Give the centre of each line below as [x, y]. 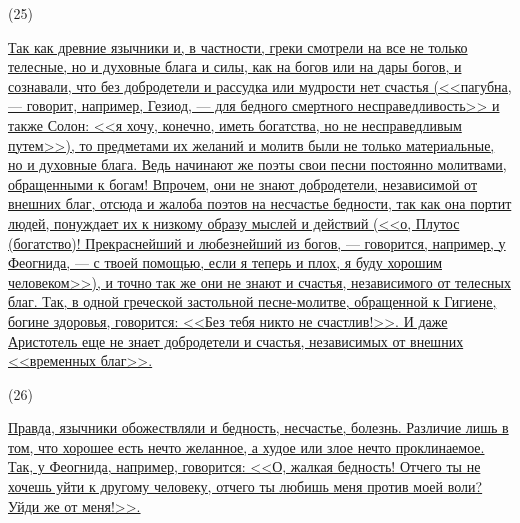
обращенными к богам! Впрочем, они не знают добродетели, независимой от [243, 183]
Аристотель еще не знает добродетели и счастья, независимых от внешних [236, 340]
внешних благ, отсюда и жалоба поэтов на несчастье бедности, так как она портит [260, 203]
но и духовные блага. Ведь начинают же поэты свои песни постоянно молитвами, [257, 164]
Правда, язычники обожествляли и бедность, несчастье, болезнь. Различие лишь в [258, 427]
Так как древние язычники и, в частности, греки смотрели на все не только [238, 46]
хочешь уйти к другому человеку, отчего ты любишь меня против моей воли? [245, 486]
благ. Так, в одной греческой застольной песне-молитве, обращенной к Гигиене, [252, 301]
